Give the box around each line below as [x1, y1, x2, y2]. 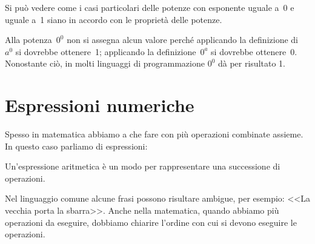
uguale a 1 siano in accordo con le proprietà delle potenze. [5, 13, 222, 25]
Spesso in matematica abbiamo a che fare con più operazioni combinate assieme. [5, 128, 303, 140]
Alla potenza [5, 33, 52, 46]
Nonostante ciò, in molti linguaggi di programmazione [5, 57, 205, 70]
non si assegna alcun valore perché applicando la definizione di [67, 33, 298, 46]
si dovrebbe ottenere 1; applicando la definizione [15, 45, 196, 58]
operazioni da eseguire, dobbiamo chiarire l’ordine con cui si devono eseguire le [5, 216, 297, 228]
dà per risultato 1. [217, 57, 285, 70]
